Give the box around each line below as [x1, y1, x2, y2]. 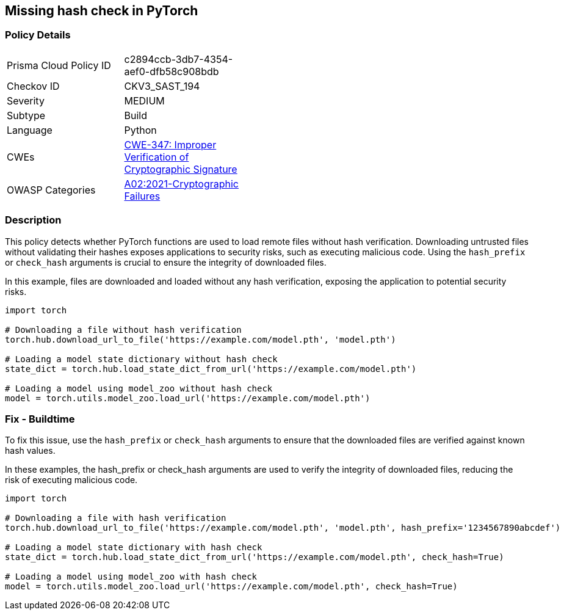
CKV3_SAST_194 [124, 79, 200, 92]
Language [7, 123, 52, 136]
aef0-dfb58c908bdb [124, 65, 219, 78]
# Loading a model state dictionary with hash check [5, 542, 262, 553]
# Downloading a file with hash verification [5, 513, 226, 523]
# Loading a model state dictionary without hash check [5, 354, 278, 364]
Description [5, 214, 62, 227]
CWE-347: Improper [124, 138, 217, 151]
